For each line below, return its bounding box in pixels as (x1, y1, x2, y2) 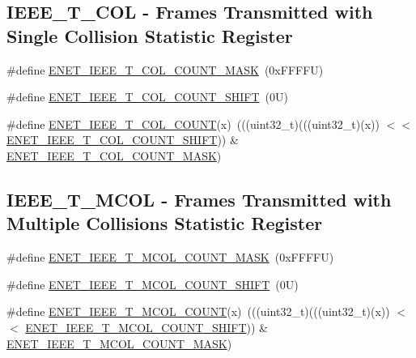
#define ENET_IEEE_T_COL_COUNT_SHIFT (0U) (6, 88, 288, 105)
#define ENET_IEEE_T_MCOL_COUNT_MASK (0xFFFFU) (6, 249, 334, 266)
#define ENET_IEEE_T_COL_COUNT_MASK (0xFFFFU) (6, 61, 324, 78)
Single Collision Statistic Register (6, 23, 293, 48)
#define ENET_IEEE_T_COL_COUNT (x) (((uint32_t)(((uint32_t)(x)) (6, 115, 380, 132)
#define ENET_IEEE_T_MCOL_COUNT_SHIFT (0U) (6, 275, 299, 292)
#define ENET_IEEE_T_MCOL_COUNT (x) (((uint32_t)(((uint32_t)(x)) (6, 303, 390, 320)
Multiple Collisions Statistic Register (6, 211, 323, 236)
